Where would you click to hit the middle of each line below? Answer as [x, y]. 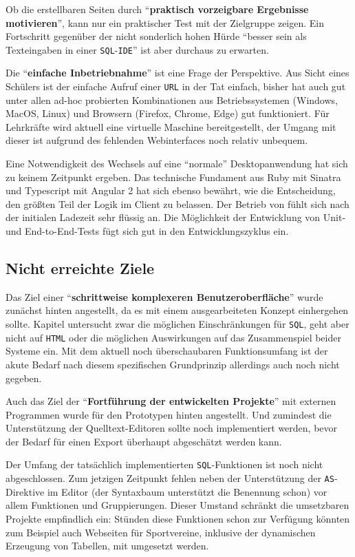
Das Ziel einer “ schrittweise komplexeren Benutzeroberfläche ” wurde [164, 296]
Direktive [25, 491]
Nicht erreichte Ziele [80, 268]
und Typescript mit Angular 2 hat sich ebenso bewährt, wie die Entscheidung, [171, 190]
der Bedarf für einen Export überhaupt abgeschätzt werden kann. [144, 441]
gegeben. [24, 378]
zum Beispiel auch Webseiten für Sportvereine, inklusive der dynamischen [161, 532]
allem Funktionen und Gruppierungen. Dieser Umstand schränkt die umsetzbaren [177, 505]
